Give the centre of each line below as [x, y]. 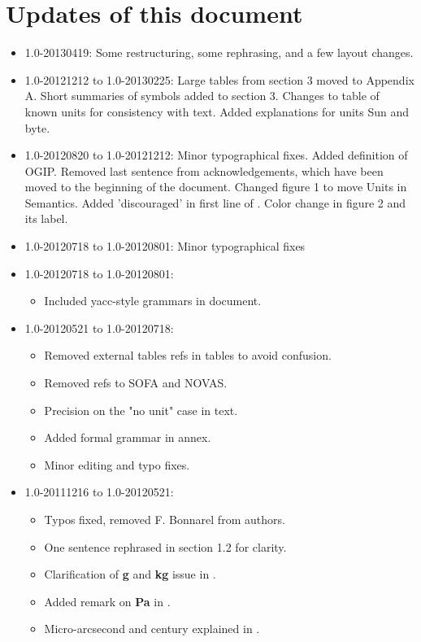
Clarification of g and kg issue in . [130, 574]
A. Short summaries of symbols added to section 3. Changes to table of [202, 96]
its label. [46, 218]
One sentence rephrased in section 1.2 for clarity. [165, 546]
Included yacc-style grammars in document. [153, 301]
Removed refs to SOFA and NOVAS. [136, 383]
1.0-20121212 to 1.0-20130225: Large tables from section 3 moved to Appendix [219, 79]
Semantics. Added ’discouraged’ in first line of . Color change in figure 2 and [215, 202]
